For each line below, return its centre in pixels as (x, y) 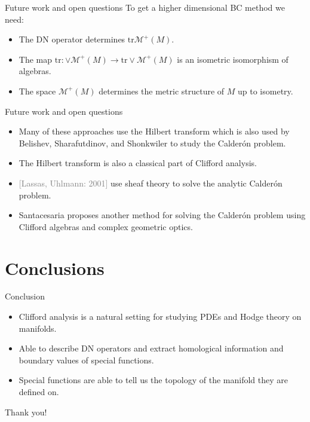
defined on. (39, 392)
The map (36, 59)
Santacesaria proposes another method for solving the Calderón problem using (162, 215)
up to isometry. (266, 91)
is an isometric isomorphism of (233, 59)
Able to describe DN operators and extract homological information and (151, 348)
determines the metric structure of (162, 91)
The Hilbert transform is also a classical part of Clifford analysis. (138, 163)
